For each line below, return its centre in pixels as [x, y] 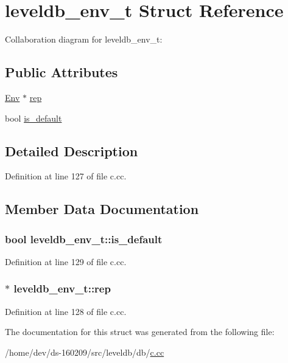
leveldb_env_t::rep [62, 289]
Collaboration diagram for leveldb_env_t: [84, 39]
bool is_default [33, 118]
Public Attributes [61, 72]
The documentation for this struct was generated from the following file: [140, 332]
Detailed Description [72, 150]
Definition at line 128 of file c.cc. [66, 311]
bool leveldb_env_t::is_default [84, 239]
